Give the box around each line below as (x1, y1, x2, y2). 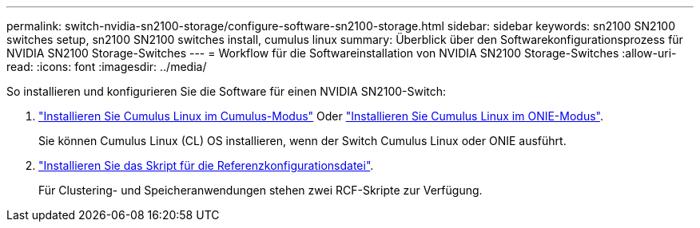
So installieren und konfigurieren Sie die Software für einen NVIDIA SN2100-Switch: (6, 85, 447, 98)
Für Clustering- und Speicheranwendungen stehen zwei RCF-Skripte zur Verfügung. (38, 183, 483, 197)
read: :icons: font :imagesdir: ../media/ (6, 60, 207, 73)
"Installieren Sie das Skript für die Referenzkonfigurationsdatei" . (38, 159, 374, 172)
